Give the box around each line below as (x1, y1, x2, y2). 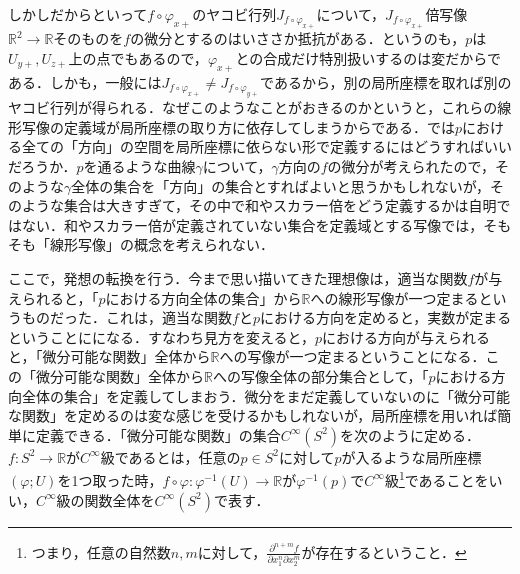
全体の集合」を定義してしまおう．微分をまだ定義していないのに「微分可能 (21, 385, 511, 406)
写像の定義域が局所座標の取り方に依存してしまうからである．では (21, 116, 456, 137)
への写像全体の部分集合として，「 (212, 365, 429, 386)
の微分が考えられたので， (327, 155, 495, 176)
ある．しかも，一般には (8, 71, 162, 92)
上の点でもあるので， (68, 48, 208, 68)
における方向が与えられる (322, 326, 491, 347)
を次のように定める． (340, 424, 481, 445)
